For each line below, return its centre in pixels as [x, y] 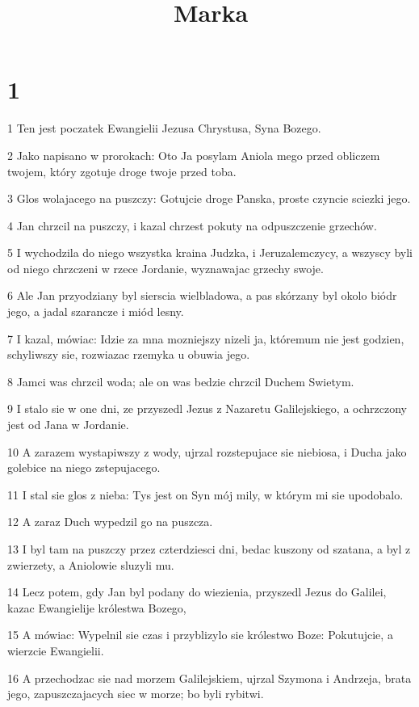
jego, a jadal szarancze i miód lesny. [96, 311]
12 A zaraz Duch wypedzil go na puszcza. [110, 522]
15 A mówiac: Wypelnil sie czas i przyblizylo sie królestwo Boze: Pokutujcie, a [200, 635]
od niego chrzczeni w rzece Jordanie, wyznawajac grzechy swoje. [166, 268]
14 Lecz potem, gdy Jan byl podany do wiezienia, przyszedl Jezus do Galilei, [197, 592]
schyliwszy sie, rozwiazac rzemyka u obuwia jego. [129, 354]
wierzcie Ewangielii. [56, 650]
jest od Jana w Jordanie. [68, 425]
